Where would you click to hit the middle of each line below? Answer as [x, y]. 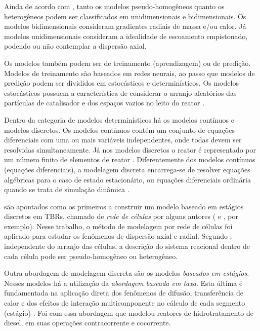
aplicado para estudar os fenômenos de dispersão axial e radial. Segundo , [118, 236]
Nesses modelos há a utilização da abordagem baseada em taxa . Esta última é [123, 283]
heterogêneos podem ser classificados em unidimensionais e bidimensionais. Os [125, 16]
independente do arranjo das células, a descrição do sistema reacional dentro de [127, 246]
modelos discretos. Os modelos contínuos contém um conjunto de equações [119, 130]
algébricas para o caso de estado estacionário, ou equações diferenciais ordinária [127, 179]
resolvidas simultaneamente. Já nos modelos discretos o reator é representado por [130, 149]
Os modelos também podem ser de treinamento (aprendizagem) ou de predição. [127, 63]
